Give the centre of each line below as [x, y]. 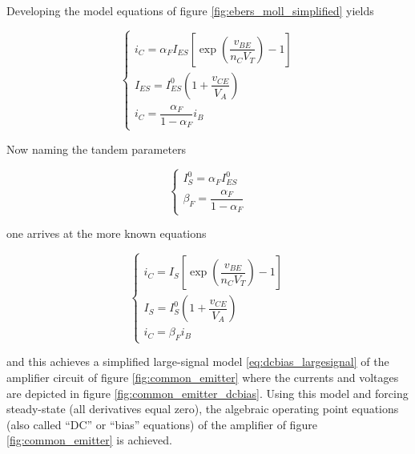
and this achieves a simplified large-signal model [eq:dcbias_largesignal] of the [198, 362]
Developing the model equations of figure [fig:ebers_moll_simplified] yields [190, 10]
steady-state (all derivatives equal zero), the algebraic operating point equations [203, 409]
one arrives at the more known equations [107, 233]
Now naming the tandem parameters [97, 149]
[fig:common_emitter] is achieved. [89, 440]
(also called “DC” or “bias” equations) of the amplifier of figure [162, 424]
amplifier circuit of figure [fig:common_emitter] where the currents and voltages [203, 377]
